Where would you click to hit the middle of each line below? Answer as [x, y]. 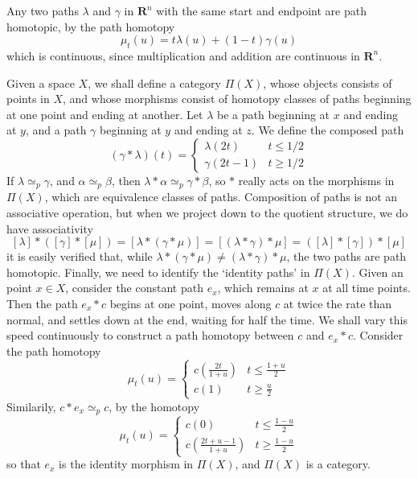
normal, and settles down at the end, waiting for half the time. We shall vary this [207, 319]
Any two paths [43, 10]
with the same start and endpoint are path [261, 10]
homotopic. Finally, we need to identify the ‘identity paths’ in [158, 272]
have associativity [50, 228]
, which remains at [263, 288]
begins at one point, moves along [191, 303]
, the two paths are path [346, 256]
